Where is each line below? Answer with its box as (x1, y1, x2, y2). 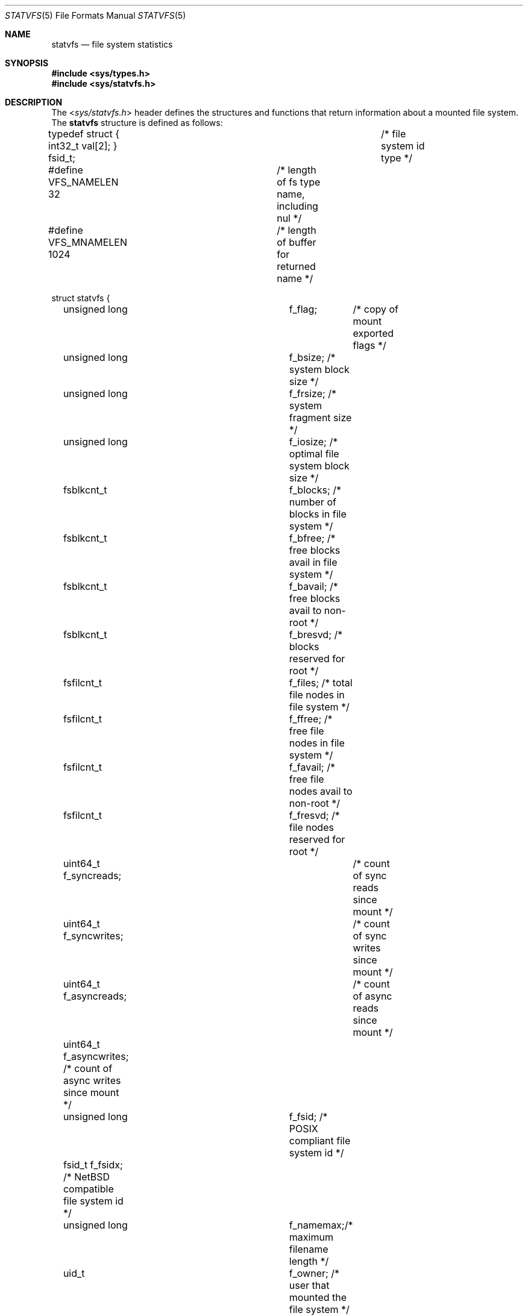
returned (277, 260, 316, 272)
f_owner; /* (289, 1267, 340, 1279)
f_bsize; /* (289, 351, 336, 363)
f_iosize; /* (289, 436, 338, 448)
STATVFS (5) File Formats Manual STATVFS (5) (5, 10, 186, 20)
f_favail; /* (289, 761, 335, 773)
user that (289, 1279, 330, 1291)
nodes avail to (289, 785, 353, 797)
